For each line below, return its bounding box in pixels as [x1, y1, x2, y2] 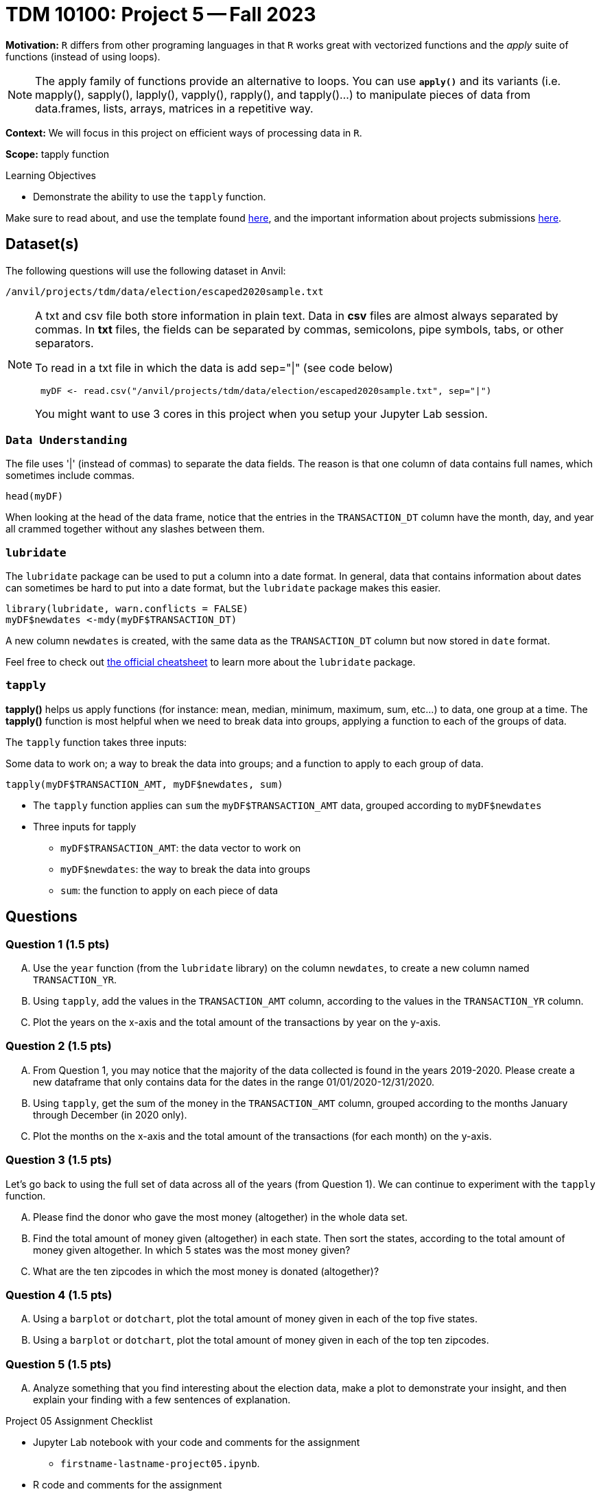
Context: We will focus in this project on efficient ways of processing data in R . [5, 126, 362, 139]
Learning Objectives [5, 169, 96, 181]
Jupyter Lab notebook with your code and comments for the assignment [33, 1436, 360, 1449]
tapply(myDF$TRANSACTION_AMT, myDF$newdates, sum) [5, 778, 283, 790]
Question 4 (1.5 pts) [5, 1287, 113, 1302]
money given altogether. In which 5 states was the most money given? [33, 1243, 351, 1256]
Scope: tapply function [5, 148, 110, 160]
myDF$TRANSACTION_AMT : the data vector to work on [60, 841, 301, 854]
